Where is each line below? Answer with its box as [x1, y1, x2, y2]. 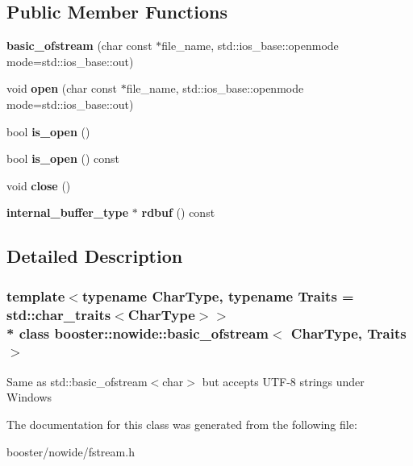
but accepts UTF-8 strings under [202, 372, 365, 389]
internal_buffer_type [6, 204, 129, 221]
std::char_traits [6, 304, 111, 324]
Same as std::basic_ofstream [6, 372, 148, 389]
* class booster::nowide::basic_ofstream [6, 322, 269, 343]
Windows [6, 389, 52, 406]
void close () [6, 177, 71, 193]
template [6, 285, 65, 306]
